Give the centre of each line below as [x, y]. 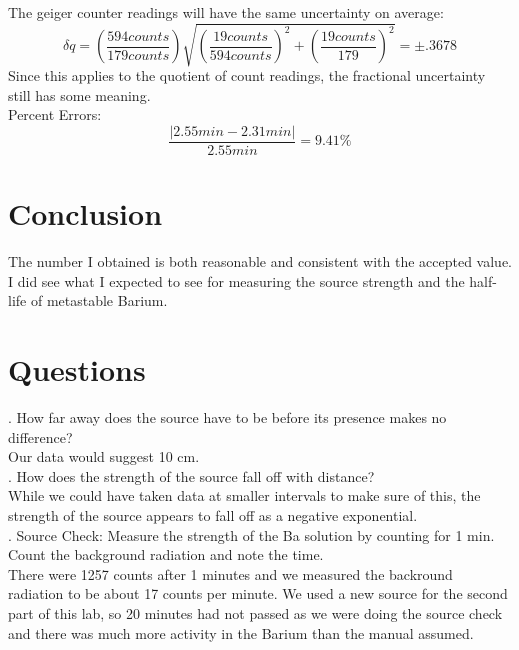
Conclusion [85, 213]
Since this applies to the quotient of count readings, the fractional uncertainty [247, 75]
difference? [40, 436]
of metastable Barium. [99, 300]
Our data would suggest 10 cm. [104, 456]
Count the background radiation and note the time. [166, 554]
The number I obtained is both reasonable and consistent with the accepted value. [260, 261]
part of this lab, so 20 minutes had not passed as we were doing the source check [255, 612]
